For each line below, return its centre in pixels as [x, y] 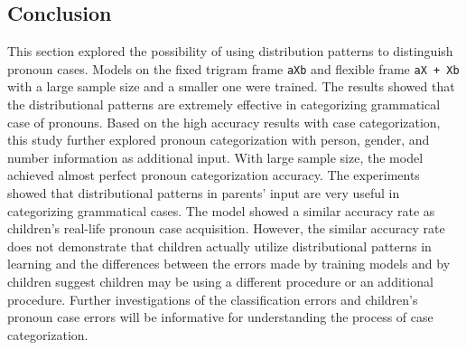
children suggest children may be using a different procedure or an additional [220, 281]
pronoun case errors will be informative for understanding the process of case [220, 317]
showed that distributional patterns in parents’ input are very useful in [204, 193]
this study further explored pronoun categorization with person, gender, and [219, 140]
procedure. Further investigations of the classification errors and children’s [213, 299]
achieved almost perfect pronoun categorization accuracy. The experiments [214, 175]
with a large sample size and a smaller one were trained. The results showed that [231, 86]
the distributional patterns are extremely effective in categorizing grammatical [224, 104]
